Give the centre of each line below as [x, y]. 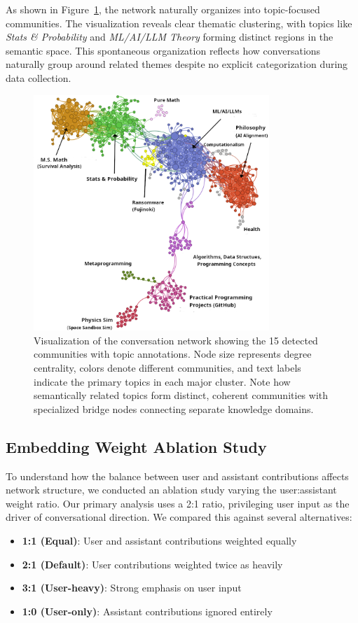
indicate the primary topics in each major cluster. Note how [162, 381]
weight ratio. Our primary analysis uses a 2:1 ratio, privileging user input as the [178, 503]
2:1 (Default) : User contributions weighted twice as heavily [152, 564]
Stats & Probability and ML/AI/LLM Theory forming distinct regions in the [170, 37]
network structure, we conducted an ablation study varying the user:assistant [171, 490]
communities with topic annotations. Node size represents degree [173, 354]
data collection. [39, 77]
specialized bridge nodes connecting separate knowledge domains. [174, 408]
